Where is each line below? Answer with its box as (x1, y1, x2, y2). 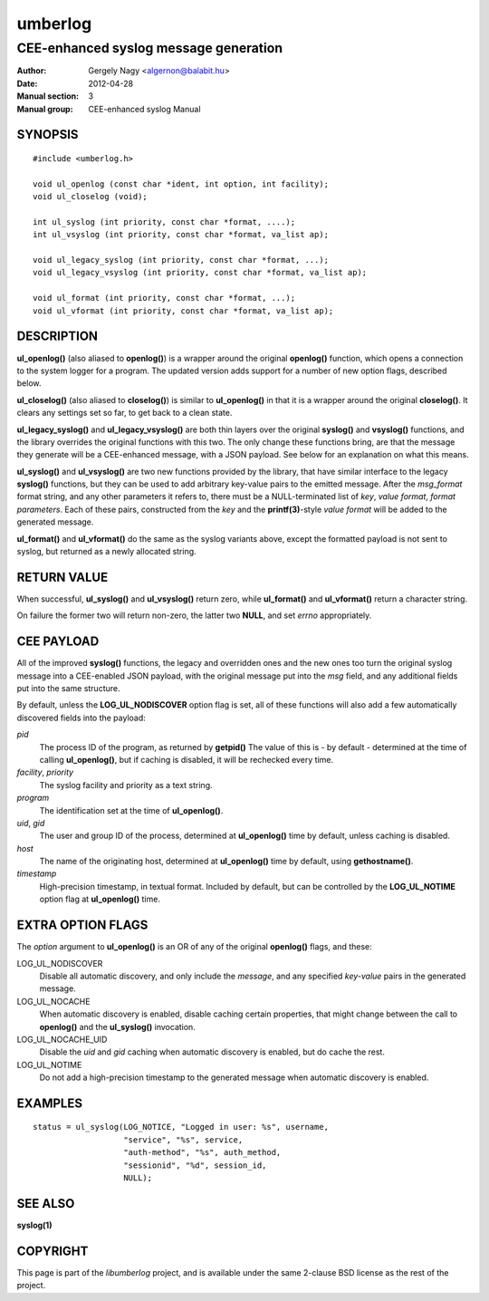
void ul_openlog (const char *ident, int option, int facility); (33, 178, 330, 189)
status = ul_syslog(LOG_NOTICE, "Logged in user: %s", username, (33, 1122, 330, 1132)
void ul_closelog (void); (33, 191, 149, 202)
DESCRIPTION (16, 329, 99, 344)
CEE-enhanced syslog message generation (16, 40, 283, 56)
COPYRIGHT (16, 1243, 89, 1258)
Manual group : (16, 103, 73, 114)
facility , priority (16, 766, 74, 778)
